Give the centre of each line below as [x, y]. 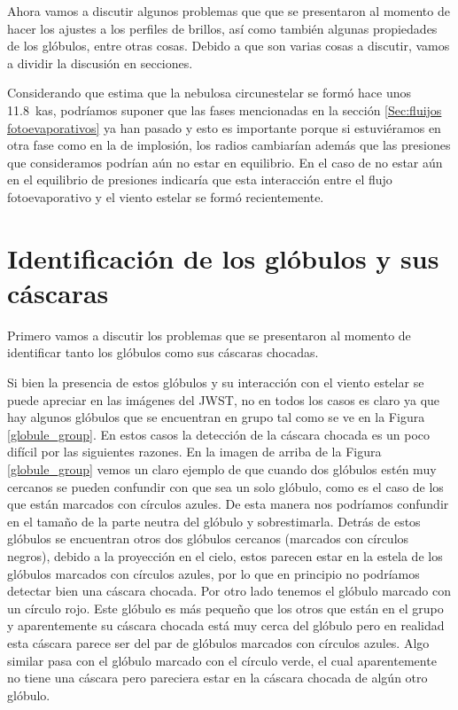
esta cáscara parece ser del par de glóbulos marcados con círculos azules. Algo [218, 642]
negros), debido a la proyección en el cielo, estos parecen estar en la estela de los [225, 555]
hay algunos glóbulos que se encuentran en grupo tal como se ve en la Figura [216, 417]
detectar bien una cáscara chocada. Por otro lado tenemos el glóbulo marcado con [229, 591]
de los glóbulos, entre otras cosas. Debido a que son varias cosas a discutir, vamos [229, 46]
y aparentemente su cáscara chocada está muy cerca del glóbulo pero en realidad [226, 625]
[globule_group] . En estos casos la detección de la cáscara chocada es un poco [219, 434]
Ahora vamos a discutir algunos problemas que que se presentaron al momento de [229, 11]
